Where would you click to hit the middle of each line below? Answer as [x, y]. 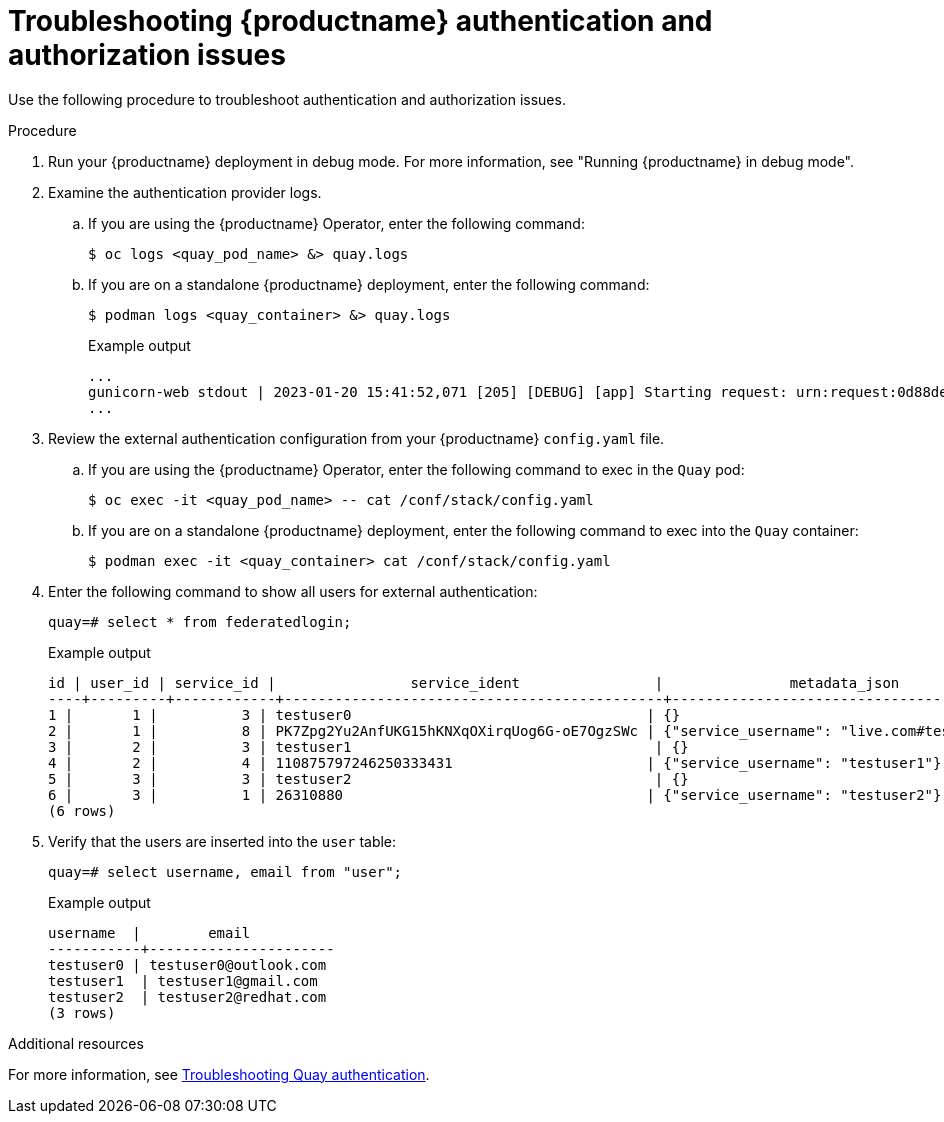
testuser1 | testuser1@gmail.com [183, 980]
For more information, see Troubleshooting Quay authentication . [219, 1074]
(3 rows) [82, 1012]
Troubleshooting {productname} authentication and [360, 21]
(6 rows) [82, 810]
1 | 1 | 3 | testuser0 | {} [364, 714]
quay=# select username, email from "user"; [225, 871]
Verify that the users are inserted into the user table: [222, 841]
